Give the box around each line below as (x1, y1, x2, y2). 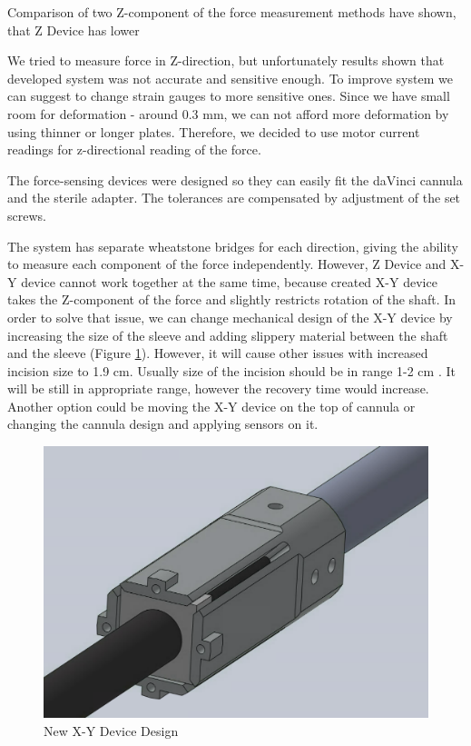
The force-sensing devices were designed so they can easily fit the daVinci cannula (7, 170, 463, 189)
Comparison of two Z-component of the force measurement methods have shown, (7, 3, 456, 21)
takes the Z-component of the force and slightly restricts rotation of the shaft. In (7, 290, 456, 309)
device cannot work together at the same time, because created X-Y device (21, 272, 437, 291)
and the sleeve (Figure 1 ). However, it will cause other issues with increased (7, 343, 428, 363)
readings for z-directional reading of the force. (7, 140, 261, 159)
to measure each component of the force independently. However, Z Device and (7, 254, 446, 274)
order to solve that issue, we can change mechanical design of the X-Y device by (7, 307, 453, 326)
